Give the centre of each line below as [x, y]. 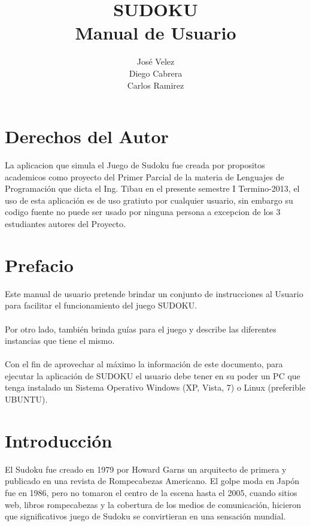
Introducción [59, 440]
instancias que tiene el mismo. [60, 341]
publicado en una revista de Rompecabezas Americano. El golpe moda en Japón [152, 481]
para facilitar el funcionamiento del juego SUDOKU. [101, 305]
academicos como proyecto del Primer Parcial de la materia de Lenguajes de [145, 176]
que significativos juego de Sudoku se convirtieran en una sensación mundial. [145, 516]
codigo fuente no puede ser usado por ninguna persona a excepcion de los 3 [143, 212]
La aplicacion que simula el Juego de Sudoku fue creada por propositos [135, 165]
